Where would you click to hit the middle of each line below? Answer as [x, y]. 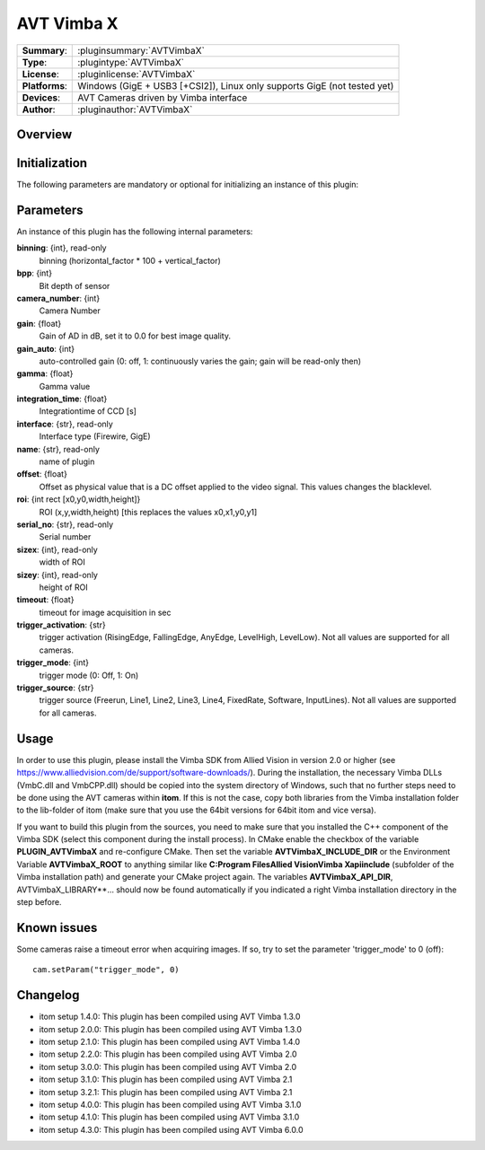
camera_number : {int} [58, 298]
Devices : [41, 97]
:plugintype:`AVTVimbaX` [131, 62]
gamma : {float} [45, 373]
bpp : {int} [35, 273]
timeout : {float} [45, 600]
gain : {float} [39, 323]
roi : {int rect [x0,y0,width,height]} [79, 499]
